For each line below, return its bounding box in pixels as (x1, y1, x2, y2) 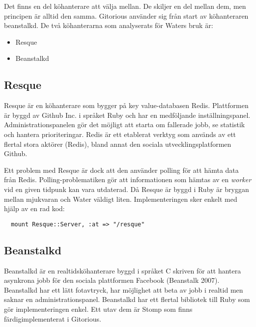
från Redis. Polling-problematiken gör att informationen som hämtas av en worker (4, 174, 252, 185)
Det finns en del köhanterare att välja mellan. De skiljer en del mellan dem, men (4, 1, 246, 11)
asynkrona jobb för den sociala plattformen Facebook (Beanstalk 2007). (4, 275, 220, 285)
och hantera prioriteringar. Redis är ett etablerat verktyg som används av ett (4, 129, 236, 139)
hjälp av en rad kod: (4, 203, 65, 214)
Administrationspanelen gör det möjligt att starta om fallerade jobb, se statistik (4, 119, 245, 130)
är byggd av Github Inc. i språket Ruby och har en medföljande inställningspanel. (4, 109, 251, 120)
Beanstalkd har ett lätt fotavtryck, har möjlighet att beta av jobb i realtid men (4, 284, 243, 295)
